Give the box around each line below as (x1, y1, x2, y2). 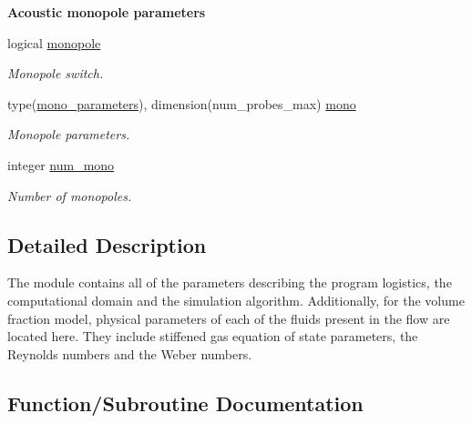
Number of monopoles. (7, 186, 132, 205)
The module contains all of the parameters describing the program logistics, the (7, 273, 452, 292)
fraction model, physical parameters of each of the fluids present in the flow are (7, 308, 450, 327)
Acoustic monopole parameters (7, 3, 206, 21)
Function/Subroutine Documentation (7, 388, 364, 417)
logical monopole (7, 33, 101, 52)
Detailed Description (7, 230, 207, 258)
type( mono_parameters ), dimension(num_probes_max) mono (7, 94, 356, 113)
